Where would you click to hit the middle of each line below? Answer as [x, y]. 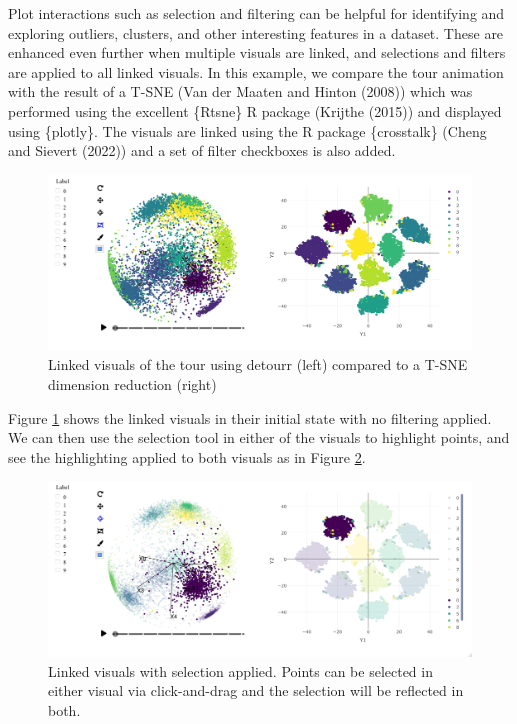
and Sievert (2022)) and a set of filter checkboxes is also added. [202, 150]
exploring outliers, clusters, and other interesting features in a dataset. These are [256, 32]
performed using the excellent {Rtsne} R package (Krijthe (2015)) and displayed [255, 110]
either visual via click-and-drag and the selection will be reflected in [256, 690]
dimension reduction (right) [132, 383]
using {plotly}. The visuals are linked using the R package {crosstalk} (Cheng [247, 130]
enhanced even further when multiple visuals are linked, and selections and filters [257, 52]
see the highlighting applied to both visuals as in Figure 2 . [187, 456]
